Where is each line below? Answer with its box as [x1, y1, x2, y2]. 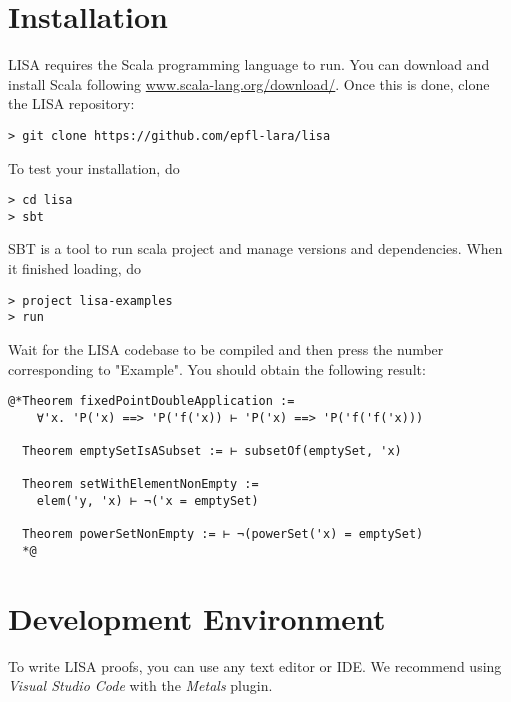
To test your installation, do [8, 157, 180, 178]
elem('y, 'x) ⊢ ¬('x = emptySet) [36, 494, 259, 509]
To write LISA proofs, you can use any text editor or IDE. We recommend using [8, 655, 502, 676]
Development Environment [8, 597, 386, 638]
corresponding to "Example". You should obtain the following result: [8, 358, 426, 379]
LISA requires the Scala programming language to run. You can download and [8, 54, 490, 75]
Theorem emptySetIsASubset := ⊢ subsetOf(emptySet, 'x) [22, 444, 402, 459]
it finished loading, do [8, 258, 142, 279]
